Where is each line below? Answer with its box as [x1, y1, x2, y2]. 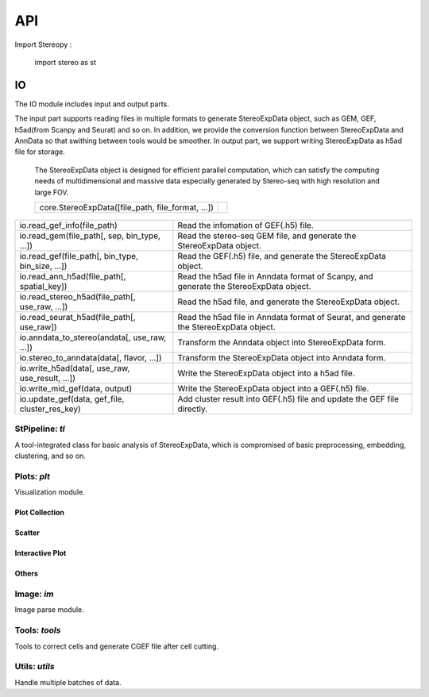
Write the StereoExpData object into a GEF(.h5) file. [177, 383, 369, 394]
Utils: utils [14, 661, 55, 672]
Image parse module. [14, 605, 84, 614]
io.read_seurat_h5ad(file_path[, [19, 311, 136, 322]
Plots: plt [14, 471, 51, 482]
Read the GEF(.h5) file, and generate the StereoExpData [177, 250, 387, 261]
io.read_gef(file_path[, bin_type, [19, 250, 139, 261]
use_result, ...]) [19, 372, 75, 383]
